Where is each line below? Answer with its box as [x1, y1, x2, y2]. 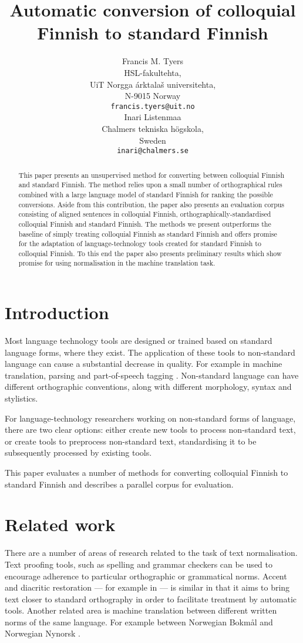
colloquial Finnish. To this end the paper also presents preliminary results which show [18, 248, 282, 258]
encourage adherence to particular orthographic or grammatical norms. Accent [5, 569, 287, 582]
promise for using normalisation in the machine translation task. [18, 258, 216, 268]
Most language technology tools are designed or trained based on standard [5, 334, 272, 347]
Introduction [5, 300, 109, 324]
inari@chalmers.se [117, 147, 188, 155]
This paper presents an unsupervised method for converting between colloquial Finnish [18, 170, 285, 180]
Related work [5, 512, 116, 536]
